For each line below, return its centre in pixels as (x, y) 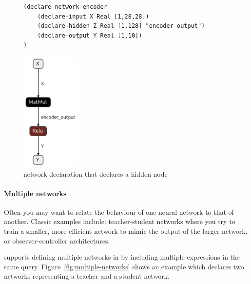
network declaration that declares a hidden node (96, 174)
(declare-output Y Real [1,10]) (90, 35)
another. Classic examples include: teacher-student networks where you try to (120, 221)
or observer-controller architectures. (57, 240)
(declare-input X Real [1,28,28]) (93, 16)
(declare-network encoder (65, 7)
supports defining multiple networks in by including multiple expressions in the (122, 257)
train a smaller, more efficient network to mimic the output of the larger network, (126, 231)
